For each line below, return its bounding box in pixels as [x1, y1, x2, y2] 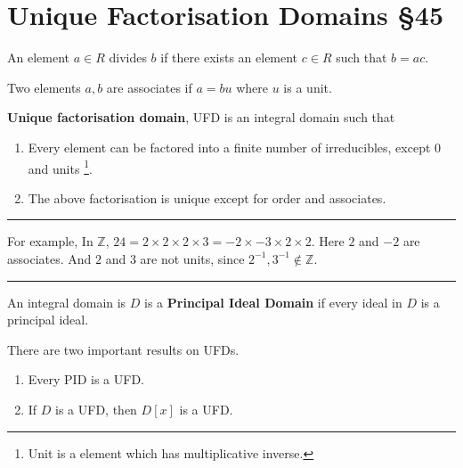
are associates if [106, 78, 192, 96]
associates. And [7, 249, 92, 267]
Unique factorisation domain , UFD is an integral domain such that [7, 108, 395, 127]
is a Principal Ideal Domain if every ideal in [144, 292, 402, 311]
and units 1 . [28, 156, 93, 177]
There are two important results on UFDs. [7, 340, 240, 358]
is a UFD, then [55, 399, 137, 418]
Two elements [7, 78, 81, 96]
